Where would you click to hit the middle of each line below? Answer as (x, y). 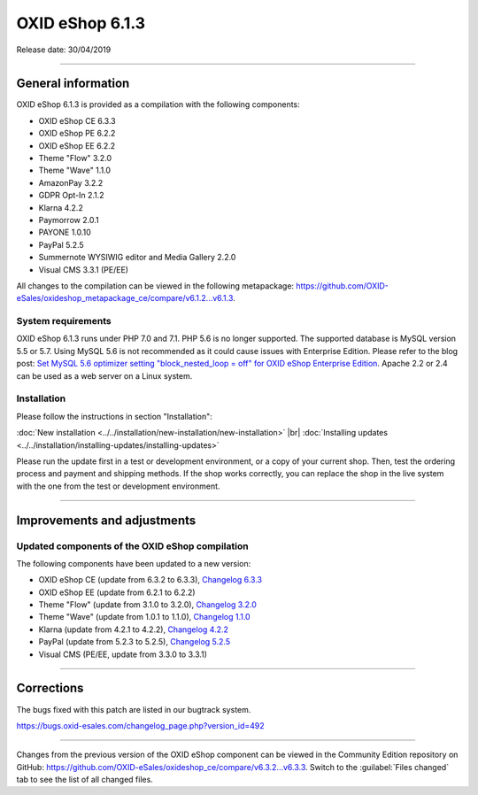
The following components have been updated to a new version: (134, 563)
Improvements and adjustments (106, 520)
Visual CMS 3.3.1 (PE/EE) (83, 269)
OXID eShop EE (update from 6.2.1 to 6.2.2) (117, 592)
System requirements (64, 321)
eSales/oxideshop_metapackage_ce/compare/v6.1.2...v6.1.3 (125, 298)
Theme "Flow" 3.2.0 (75, 158)
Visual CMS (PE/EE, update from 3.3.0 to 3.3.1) (123, 654)
